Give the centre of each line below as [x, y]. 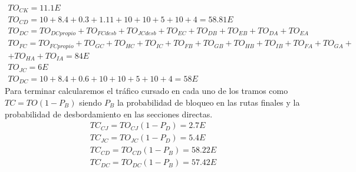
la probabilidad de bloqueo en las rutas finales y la [208, 102]
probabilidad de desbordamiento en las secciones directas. [109, 114]
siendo [90, 102]
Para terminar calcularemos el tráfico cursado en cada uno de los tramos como [146, 91]
